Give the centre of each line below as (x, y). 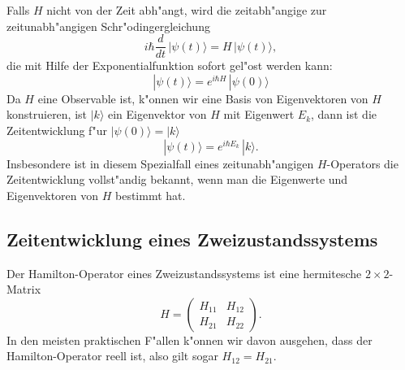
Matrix (24, 289)
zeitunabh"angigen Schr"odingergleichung (108, 26)
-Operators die (362, 163)
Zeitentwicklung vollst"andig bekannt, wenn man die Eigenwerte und (177, 179)
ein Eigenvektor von (157, 114)
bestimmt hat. (150, 195)
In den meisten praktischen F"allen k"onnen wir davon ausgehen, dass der (190, 340)
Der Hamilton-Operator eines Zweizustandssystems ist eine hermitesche (184, 273)
